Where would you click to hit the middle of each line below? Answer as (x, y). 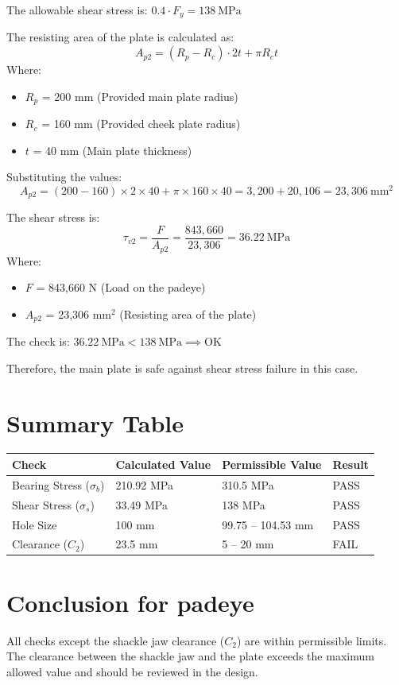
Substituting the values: (64, 177)
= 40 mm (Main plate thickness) (112, 150)
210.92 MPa (145, 484)
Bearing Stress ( (51, 484)
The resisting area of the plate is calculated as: (120, 37)
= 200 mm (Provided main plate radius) (140, 96)
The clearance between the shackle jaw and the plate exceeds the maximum (190, 656)
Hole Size (35, 524)
